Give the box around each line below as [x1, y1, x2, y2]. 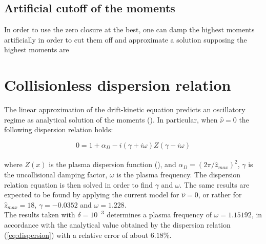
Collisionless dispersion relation [4, 74, 231, 95]
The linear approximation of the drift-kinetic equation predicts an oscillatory [4, 104, 245, 115]
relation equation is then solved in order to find [4, 179, 153, 190]
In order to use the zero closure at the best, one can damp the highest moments [4, 24, 255, 35]
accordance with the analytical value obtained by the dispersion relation [4, 219, 231, 230]
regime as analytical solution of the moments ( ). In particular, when [4, 114, 218, 125]
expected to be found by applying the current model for [4, 189, 179, 200]
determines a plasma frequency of [107, 209, 212, 220]
